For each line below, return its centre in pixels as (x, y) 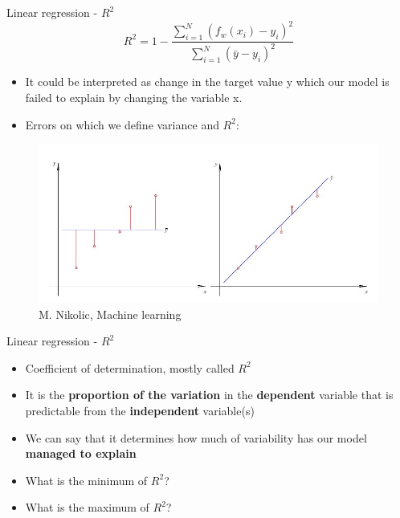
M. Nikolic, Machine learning (110, 314)
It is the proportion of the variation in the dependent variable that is (209, 395)
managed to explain (81, 453)
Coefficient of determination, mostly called (130, 367)
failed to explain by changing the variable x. (134, 98)
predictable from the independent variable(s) (140, 410)
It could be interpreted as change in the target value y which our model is (207, 82)
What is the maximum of (87, 507)
